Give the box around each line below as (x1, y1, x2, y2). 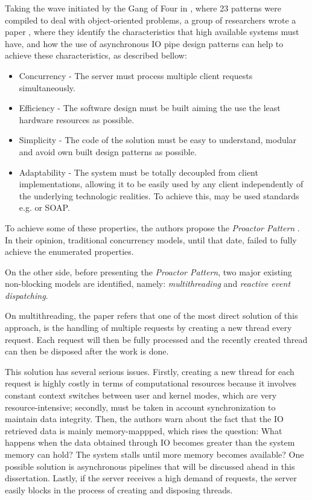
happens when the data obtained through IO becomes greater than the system (5, 436, 295, 449)
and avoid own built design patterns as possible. (19, 145, 197, 158)
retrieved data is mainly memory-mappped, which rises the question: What (5, 424, 282, 437)
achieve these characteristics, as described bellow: (5, 49, 187, 62)
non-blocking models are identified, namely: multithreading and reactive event (5, 277, 291, 290)
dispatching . (5, 289, 48, 301)
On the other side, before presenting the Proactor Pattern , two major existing (5, 265, 292, 278)
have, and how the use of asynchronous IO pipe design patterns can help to (5, 37, 284, 50)
